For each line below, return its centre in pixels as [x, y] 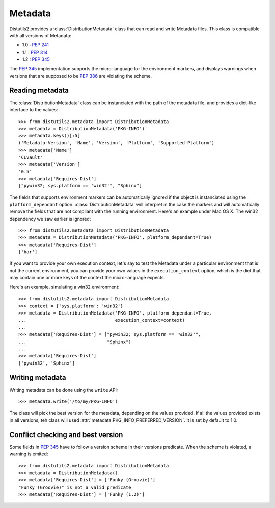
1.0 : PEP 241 [36, 45]
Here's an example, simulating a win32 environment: [64, 287]
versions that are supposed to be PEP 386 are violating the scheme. [81, 76]
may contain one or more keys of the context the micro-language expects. [87, 278]
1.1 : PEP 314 [35, 52]
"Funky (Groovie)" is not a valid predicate [75, 487]
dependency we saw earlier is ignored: [50, 219]
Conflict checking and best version [66, 435]
